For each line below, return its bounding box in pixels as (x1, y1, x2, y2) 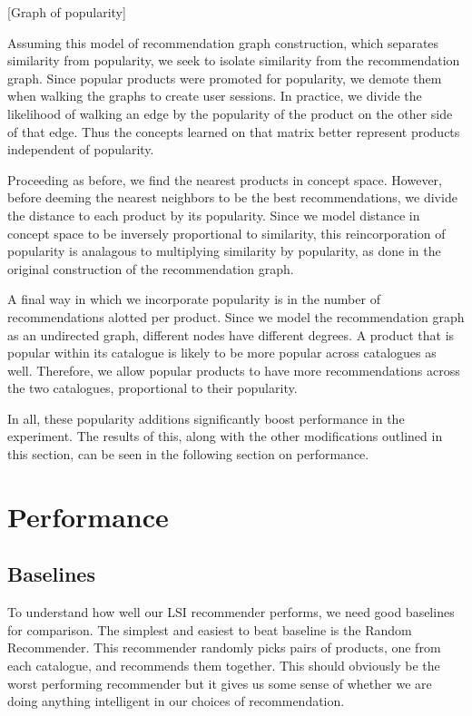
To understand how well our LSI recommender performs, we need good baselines (7, 603, 455, 622)
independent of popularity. (7, 140, 154, 159)
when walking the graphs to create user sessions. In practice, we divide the (7, 86, 422, 105)
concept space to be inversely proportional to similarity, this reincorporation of (7, 223, 446, 242)
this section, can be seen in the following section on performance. (7, 445, 369, 464)
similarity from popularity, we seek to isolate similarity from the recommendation (7, 51, 460, 70)
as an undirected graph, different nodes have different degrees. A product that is (7, 325, 455, 344)
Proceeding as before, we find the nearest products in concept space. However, (7, 170, 442, 189)
